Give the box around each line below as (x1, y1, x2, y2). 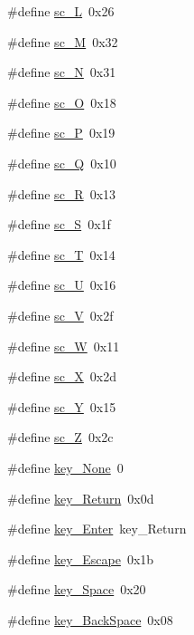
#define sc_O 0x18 (7, 92, 116, 111)
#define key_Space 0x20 (7, 580, 146, 599)
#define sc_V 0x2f (7, 305, 114, 324)
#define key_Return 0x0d (7, 488, 154, 507)
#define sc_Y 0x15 (7, 397, 116, 416)
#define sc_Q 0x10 (7, 153, 116, 172)
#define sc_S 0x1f (7, 215, 111, 234)
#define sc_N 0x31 (7, 63, 116, 82)
